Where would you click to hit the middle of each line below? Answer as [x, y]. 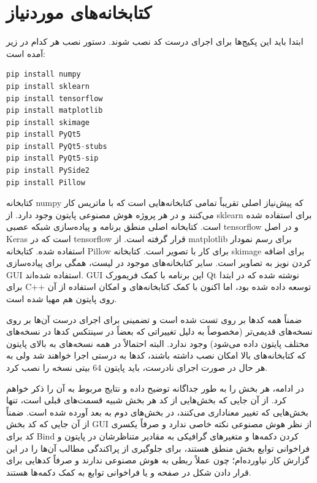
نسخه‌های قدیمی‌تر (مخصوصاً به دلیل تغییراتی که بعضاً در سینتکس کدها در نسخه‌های [159, 331]
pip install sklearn [48, 86]
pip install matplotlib [55, 111]
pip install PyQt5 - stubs [57, 146]
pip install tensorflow [55, 98]
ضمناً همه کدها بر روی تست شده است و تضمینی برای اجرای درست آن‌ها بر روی [154, 319]
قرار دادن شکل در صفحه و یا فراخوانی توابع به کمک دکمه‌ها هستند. [129, 472]
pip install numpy [44, 74]
